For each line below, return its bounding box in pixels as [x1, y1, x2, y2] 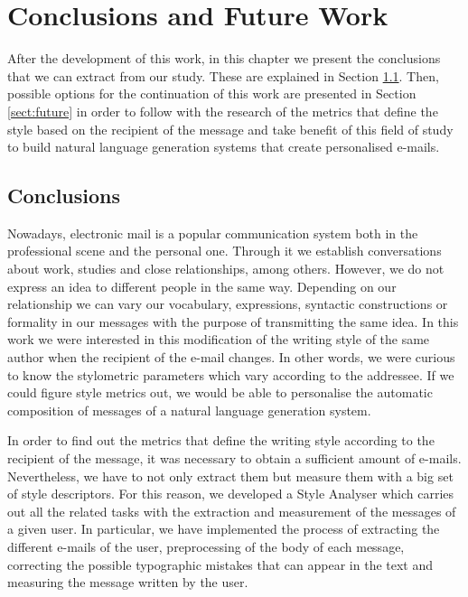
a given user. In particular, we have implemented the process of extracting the [7, 519, 440, 538]
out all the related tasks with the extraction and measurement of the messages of [7, 501, 456, 520]
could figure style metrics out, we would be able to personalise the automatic [7, 383, 433, 402]
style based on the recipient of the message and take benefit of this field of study [7, 119, 454, 138]
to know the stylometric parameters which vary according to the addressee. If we [7, 365, 454, 384]
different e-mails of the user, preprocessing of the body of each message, [7, 536, 405, 555]
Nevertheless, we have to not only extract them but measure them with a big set [7, 466, 454, 485]
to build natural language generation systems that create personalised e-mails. [7, 137, 440, 156]
